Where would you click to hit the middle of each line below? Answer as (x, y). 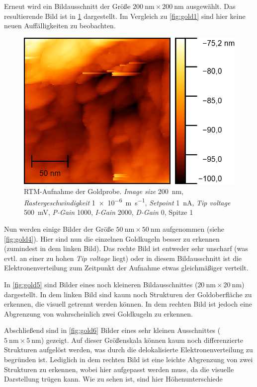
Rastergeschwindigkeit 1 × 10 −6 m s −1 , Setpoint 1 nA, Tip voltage (127, 202)
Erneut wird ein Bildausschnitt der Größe (67, 6)
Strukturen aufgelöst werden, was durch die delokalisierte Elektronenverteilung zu (128, 350)
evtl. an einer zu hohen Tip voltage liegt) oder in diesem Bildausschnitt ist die (123, 258)
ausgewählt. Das (211, 6)
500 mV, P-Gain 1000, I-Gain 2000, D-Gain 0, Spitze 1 (109, 212)
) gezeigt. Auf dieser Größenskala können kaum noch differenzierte (142, 340)
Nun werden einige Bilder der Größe (59, 228)
